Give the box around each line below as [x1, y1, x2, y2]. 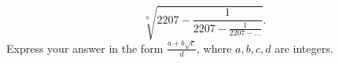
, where [197, 39, 232, 56]
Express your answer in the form [6, 39, 164, 56]
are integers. [275, 39, 333, 56]
